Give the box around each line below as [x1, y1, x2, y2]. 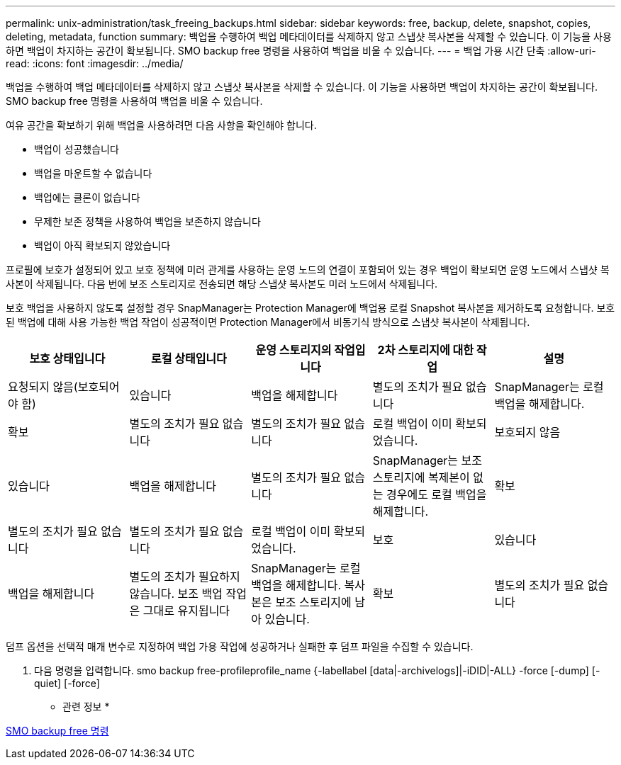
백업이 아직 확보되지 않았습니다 [34, 239, 171, 251]
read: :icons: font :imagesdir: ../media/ [6, 57, 184, 69]
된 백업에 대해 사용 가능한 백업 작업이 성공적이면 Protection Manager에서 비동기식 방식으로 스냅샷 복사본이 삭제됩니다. [6, 316, 530, 328]
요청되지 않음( [8, 380, 78, 394]
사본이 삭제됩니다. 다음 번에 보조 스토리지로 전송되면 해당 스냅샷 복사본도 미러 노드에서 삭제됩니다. [6, 278, 438, 290]
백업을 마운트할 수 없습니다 [34, 167, 152, 179]
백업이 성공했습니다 [34, 143, 119, 155]
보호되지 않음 [494, 425, 561, 439]
